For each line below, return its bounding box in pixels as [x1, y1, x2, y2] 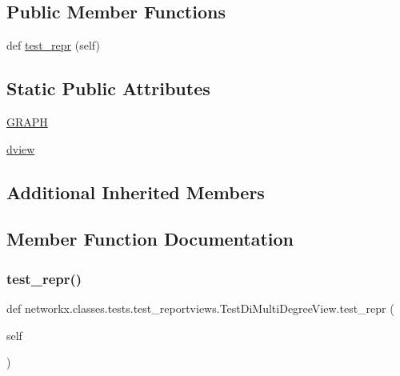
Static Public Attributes [6, 76, 210, 101]
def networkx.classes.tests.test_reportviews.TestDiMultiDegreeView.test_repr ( [6, 299, 394, 316]
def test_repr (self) [6, 37, 100, 54]
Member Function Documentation [6, 226, 294, 251]
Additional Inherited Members [6, 179, 265, 204]
